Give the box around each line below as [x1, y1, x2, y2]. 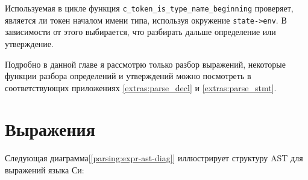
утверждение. [5, 37, 54, 50]
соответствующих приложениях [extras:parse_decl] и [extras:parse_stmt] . [5, 81, 277, 94]
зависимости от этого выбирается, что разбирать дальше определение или [5, 25, 276, 38]
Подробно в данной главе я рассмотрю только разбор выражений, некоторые [5, 57, 286, 70]
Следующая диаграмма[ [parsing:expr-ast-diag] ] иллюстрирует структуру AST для [5, 152, 303, 164]
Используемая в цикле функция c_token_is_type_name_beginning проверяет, [5, 2, 294, 14]
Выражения [5, 117, 95, 141]
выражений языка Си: [5, 164, 84, 176]
